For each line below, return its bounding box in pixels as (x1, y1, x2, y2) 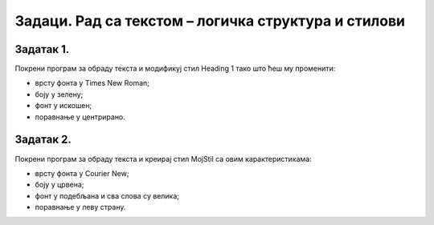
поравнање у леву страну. (35, 203, 126, 212)
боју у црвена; (35, 180, 84, 190)
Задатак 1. (14, 42, 70, 56)
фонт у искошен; (35, 101, 92, 110)
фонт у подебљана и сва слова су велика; (35, 191, 180, 200)
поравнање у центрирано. (35, 112, 126, 122)
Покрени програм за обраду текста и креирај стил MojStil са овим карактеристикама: (14, 154, 313, 163)
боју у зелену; (35, 89, 84, 99)
